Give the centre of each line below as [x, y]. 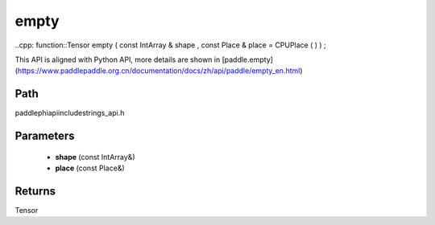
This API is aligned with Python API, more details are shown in [118, 59]
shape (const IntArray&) [95, 157]
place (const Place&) [90, 168]
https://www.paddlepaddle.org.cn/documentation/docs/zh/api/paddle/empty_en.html [159, 71]
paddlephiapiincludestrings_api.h [70, 113]
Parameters [45, 136]
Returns [35, 191]
